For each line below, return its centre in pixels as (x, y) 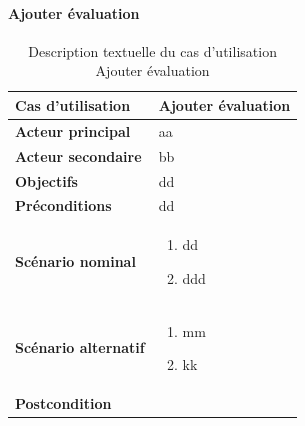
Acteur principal (73, 130)
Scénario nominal (75, 261)
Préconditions (63, 205)
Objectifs (46, 180)
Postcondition (63, 403)
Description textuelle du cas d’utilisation (152, 50)
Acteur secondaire (78, 155)
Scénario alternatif (80, 347)
